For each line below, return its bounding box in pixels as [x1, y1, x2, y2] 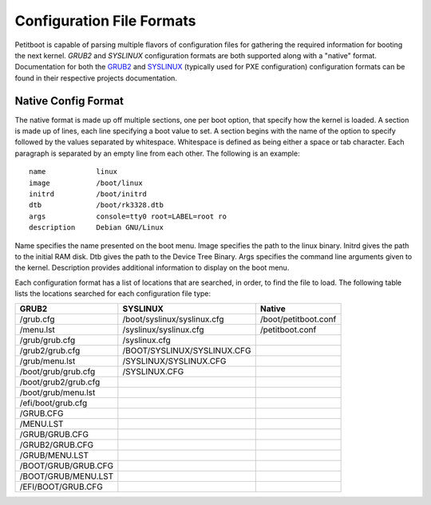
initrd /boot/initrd [29, 189, 148, 199]
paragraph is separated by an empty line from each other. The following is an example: [14, 148, 300, 158]
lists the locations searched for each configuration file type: [14, 289, 212, 298]
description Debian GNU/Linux [29, 223, 164, 232]
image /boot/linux [29, 178, 143, 187]
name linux [29, 168, 118, 176]
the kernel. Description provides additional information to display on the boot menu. [14, 263, 290, 273]
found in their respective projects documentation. [14, 73, 177, 83]
